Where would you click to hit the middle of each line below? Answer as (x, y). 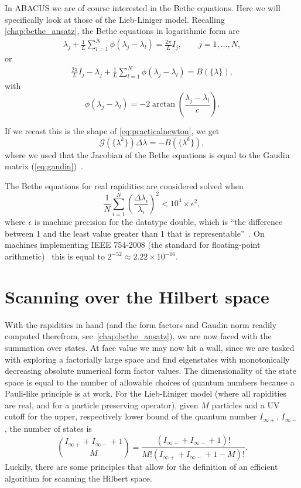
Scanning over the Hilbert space (137, 296)
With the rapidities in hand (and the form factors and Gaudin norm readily (141, 324)
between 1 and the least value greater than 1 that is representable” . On (135, 233)
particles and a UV (246, 405)
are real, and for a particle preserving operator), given (102, 405)
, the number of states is (48, 428)
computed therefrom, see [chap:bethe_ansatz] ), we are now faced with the (138, 336)
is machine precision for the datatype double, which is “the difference (158, 222)
